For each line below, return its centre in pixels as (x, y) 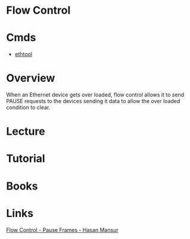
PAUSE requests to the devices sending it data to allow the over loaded (93, 101)
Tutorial (26, 159)
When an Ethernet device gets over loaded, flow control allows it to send (95, 95)
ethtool (24, 54)
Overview (31, 78)
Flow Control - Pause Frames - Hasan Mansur (62, 229)
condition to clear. (28, 107)
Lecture (26, 131)
